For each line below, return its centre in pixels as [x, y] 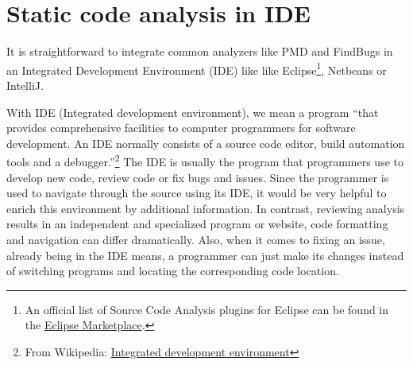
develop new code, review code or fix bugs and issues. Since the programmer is [198, 177]
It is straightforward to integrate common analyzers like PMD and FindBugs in [200, 51]
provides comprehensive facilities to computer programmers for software [181, 128]
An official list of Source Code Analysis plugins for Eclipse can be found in [207, 309]
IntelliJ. [25, 85]
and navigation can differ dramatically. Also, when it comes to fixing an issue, [196, 239]
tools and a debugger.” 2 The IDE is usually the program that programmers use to [205, 160]
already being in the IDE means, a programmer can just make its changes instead [205, 255]
